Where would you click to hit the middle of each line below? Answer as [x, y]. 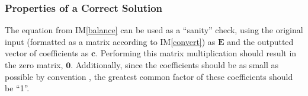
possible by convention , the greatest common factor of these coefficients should [149, 76]
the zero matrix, [34, 65]
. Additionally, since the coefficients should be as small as [175, 65]
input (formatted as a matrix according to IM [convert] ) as [110, 41]
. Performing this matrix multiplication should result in [196, 53]
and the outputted [260, 41]
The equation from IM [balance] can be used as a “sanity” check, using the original [154, 30]
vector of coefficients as [47, 53]
